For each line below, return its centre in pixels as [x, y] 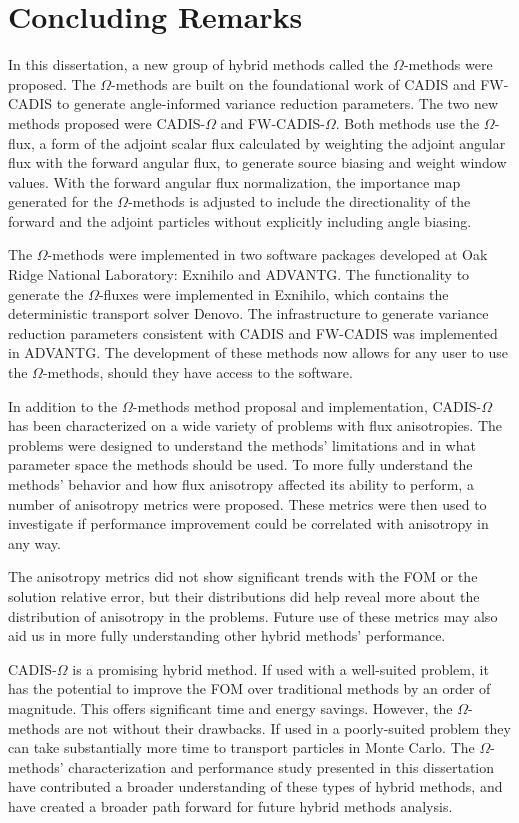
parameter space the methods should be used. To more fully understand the [240, 464]
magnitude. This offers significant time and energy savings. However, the [230, 707]
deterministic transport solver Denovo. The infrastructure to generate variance [248, 313]
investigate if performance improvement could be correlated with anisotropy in [248, 523]
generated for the [60, 201]
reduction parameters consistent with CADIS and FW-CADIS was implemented [253, 332]
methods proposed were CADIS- [107, 122]
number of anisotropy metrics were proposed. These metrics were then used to [247, 503]
